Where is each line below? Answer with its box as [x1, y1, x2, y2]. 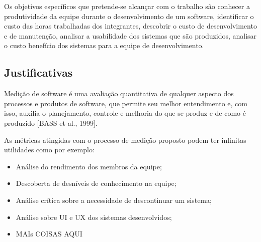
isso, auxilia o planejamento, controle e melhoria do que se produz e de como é [4, 108, 246, 118]
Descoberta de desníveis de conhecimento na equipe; [16, 178, 177, 188]
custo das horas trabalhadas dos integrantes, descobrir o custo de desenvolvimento [4, 21, 257, 31]
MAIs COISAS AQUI [16, 228, 82, 239]
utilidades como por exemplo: [4, 144, 95, 155]
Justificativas [4, 65, 73, 80]
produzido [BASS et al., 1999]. [4, 117, 98, 128]
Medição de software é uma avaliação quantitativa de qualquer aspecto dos [4, 88, 234, 99]
